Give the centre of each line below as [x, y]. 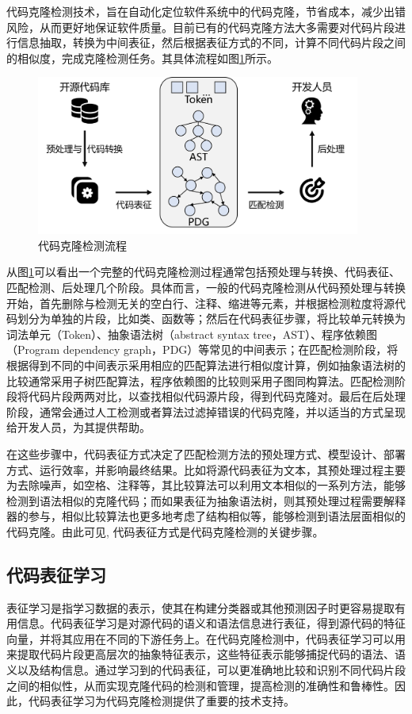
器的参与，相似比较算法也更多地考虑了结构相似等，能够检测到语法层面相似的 [206, 516]
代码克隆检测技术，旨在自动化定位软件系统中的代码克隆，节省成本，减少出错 [206, 11]
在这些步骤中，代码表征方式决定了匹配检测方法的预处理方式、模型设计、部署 [206, 453]
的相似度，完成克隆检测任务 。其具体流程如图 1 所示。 [142, 58]
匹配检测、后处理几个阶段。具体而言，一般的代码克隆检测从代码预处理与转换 [206, 287]
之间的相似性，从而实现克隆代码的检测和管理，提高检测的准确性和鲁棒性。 [200, 685]
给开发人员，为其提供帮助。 [78, 427]
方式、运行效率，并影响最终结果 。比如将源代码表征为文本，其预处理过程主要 [206, 469]
